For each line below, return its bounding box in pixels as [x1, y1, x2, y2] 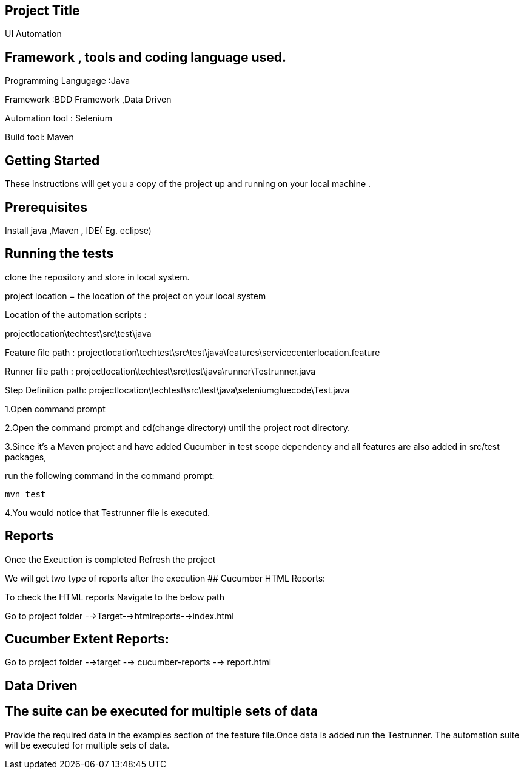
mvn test [5, 489, 46, 499]
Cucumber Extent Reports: [5, 631, 169, 647]
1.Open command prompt [5, 403, 106, 414]
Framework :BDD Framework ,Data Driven [5, 94, 172, 105]
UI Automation [5, 29, 62, 39]
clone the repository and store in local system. [5, 271, 190, 282]
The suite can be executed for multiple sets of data [5, 704, 318, 719]
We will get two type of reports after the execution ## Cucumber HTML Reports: [5, 572, 326, 583]
